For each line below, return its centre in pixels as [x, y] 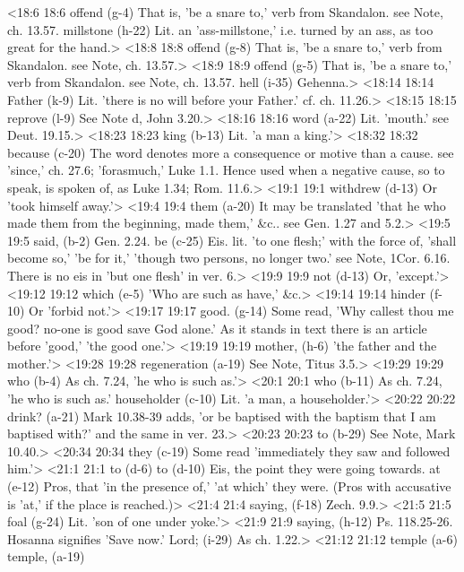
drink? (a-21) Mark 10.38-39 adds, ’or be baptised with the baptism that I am [222, 416]
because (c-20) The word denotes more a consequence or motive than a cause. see [231, 152]
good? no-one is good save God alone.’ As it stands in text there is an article [217, 328]
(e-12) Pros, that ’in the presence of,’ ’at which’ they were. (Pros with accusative [229, 486]
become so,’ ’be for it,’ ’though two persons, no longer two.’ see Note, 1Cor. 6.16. [229, 258]
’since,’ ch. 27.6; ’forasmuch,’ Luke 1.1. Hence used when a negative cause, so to [226, 170]
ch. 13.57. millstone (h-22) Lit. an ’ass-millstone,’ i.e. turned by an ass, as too [220, 29]
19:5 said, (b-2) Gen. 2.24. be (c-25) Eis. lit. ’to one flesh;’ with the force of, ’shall [232, 240]
